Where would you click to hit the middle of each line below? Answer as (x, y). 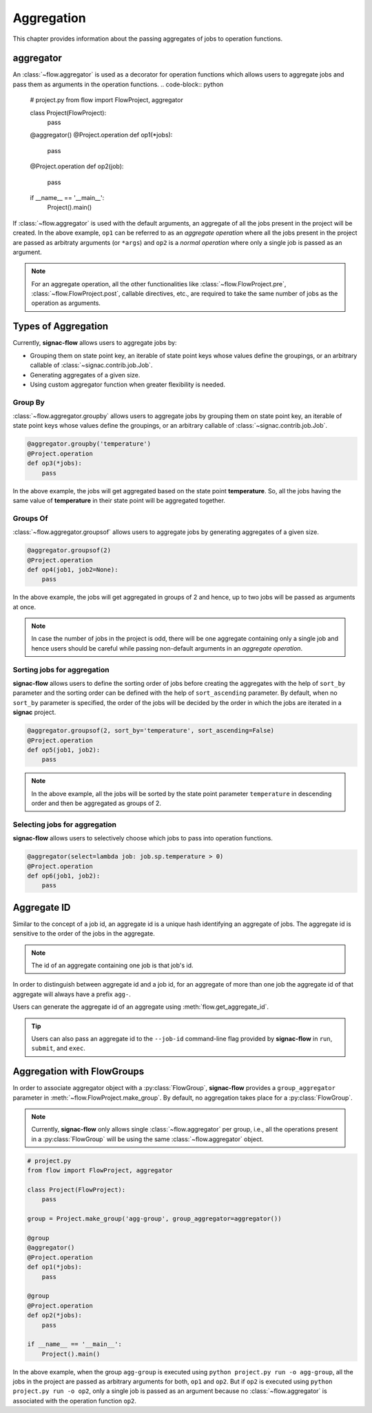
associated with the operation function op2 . (75, 1401)
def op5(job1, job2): (64, 750)
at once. (24, 606)
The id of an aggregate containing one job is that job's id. (112, 965)
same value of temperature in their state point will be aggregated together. (119, 501)
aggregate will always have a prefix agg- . (72, 994)
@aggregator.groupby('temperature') (89, 444)
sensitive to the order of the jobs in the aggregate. (84, 933)
